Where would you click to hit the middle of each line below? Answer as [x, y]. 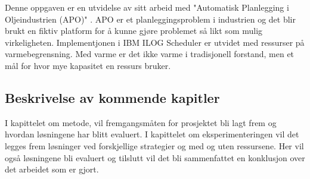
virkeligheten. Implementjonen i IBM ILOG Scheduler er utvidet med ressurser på [155, 42]
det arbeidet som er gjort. [52, 169]
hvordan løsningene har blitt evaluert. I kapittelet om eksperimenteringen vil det [152, 134]
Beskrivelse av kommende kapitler [112, 97]
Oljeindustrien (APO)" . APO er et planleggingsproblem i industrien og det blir [150, 19]
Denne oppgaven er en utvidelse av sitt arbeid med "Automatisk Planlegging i [147, 7]
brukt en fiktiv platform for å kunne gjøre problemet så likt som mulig [134, 31]
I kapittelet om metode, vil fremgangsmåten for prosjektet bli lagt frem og [141, 122]
